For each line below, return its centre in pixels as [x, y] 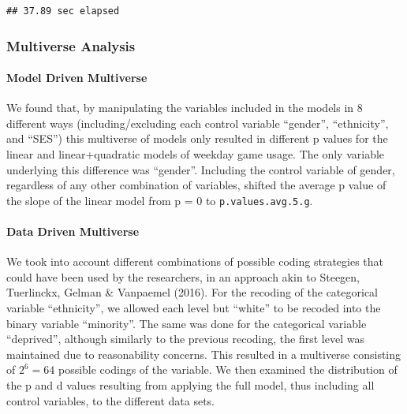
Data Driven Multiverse [73, 231]
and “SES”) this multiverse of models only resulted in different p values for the [197, 138]
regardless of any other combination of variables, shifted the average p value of [196, 185]
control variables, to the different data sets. [110, 400]
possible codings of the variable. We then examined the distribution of [228, 369]
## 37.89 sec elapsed [63, 11]
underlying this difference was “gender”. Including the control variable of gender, [201, 169]
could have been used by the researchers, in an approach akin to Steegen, [183, 276]
